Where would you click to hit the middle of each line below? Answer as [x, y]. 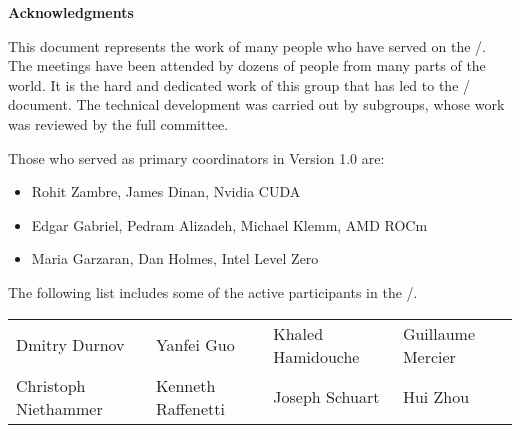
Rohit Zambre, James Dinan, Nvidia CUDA [166, 191]
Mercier [429, 356]
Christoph [51, 385]
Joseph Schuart [326, 397]
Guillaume [439, 333]
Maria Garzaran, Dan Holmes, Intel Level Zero [175, 258]
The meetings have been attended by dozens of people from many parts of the [247, 65]
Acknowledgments [71, 12]
